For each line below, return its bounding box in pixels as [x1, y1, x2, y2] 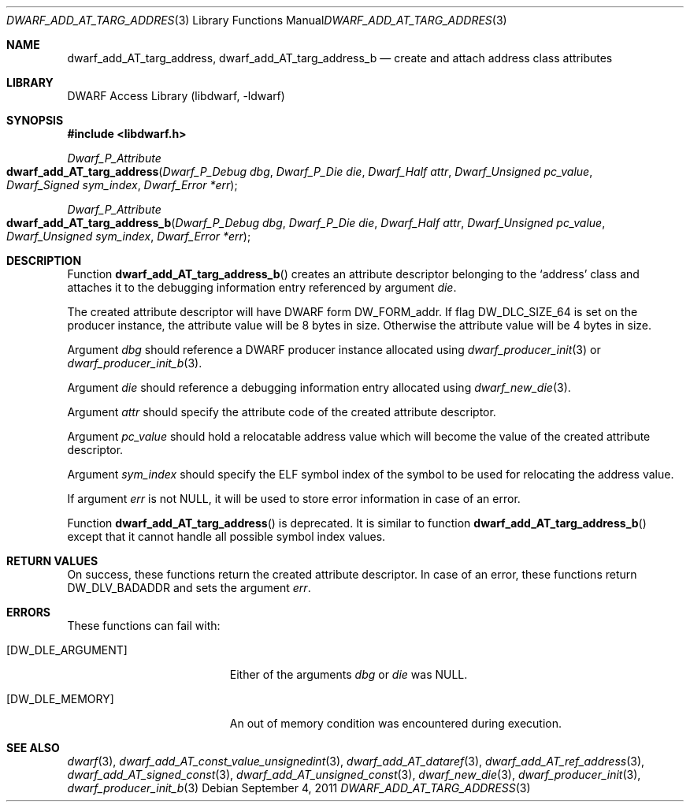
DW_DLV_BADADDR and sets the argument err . [67, 581, 311, 594]
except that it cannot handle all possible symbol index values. [67, 530, 386, 543]
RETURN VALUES [6, 554, 98, 568]
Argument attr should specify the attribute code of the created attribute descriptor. [67, 405, 496, 419]
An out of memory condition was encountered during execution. [229, 717, 562, 730]
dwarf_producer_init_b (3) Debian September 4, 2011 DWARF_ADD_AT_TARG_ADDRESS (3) [67, 781, 531, 795]
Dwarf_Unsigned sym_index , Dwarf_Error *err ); [6, 229, 251, 243]
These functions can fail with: [67, 619, 221, 632]
